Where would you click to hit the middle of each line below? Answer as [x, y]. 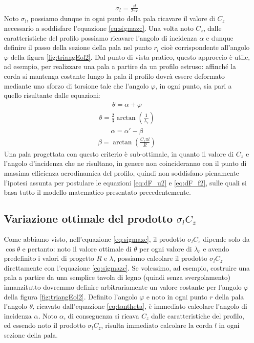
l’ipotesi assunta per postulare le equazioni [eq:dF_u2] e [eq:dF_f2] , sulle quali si [125, 182]
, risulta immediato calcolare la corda [157, 325]
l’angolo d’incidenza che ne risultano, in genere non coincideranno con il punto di [125, 163]
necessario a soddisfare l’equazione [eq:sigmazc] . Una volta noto [99, 28]
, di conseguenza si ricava [101, 315]
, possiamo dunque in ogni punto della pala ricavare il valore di [121, 18]
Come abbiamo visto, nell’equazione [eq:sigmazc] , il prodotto [95, 239]
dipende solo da [226, 239]
